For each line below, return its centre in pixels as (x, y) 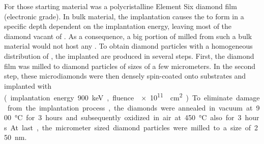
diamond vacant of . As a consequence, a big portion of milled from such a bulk (128, 36)
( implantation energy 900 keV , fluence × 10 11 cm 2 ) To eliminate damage (132, 97)
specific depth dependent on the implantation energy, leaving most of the (118, 26)
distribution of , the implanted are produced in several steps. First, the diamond (129, 56)
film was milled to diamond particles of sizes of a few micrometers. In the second (130, 66)
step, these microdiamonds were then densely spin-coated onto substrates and (125, 76)
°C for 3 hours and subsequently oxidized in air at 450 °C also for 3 (128, 117)
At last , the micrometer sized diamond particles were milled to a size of (131, 127)
